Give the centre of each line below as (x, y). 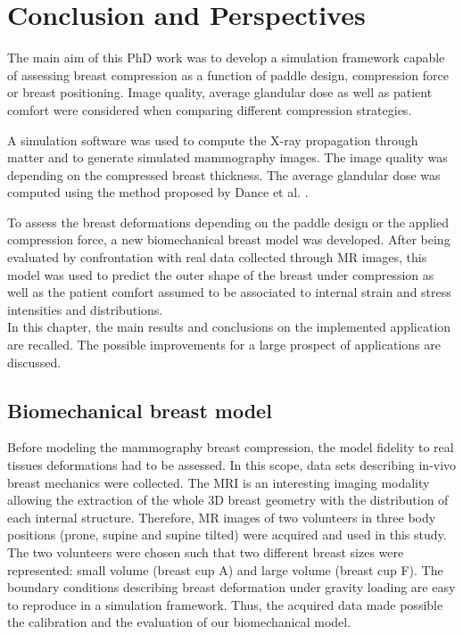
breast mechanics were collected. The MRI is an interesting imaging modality (219, 482)
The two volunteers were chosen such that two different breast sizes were (206, 552)
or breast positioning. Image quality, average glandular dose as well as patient (220, 92)
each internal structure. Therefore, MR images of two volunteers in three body (222, 517)
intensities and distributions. (85, 309)
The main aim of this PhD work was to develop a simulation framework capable (226, 58)
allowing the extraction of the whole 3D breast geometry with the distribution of (228, 500)
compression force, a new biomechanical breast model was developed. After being (229, 239)
